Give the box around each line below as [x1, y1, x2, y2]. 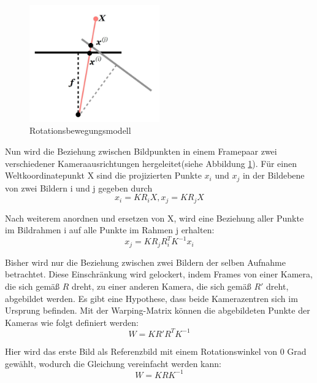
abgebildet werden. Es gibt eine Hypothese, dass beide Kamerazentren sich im [5, 292, 298, 304]
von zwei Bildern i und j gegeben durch [5, 181, 153, 194]
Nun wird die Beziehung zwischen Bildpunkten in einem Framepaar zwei [5, 145, 277, 158]
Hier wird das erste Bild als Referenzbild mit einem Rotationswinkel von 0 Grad [5, 344, 307, 357]
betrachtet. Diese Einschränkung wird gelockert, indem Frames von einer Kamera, [5, 268, 313, 280]
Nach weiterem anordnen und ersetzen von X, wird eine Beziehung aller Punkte [5, 211, 304, 224]
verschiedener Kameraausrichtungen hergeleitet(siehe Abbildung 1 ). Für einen [5, 157, 297, 169]
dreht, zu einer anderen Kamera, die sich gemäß [72, 280, 251, 293]
